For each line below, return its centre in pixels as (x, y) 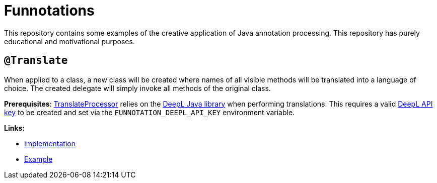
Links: (15, 128)
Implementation (50, 143)
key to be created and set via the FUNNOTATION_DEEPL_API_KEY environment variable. (150, 112)
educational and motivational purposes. (69, 41)
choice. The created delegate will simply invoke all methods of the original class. (137, 88)
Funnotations (49, 11)
